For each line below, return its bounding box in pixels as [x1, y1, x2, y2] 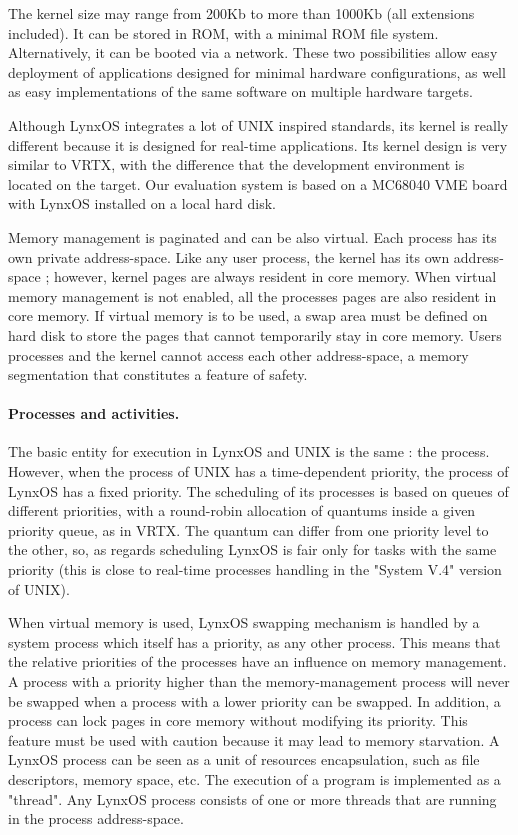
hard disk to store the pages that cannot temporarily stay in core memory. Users [8, 324, 502, 345]
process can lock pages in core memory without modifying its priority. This [8, 710, 468, 731]
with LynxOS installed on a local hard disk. [8, 193, 276, 214]
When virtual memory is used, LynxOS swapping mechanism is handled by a [8, 612, 480, 633]
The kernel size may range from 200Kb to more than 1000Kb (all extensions [8, 3, 475, 23]
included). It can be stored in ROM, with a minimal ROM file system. [8, 22, 439, 43]
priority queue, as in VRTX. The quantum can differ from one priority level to [8, 519, 489, 540]
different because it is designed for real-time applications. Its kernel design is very [8, 134, 508, 155]
